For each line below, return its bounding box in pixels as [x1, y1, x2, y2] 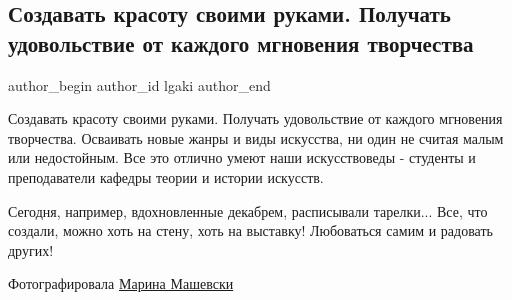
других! [8, 239, 54, 260]
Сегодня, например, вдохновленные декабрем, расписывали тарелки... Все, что [8, 200, 488, 221]
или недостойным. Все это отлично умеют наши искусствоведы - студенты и [8, 147, 476, 168]
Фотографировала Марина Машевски [8, 273, 234, 294]
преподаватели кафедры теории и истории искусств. [8, 166, 324, 187]
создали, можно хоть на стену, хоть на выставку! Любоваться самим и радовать [8, 220, 493, 241]
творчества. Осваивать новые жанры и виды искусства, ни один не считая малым [8, 127, 504, 148]
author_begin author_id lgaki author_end [8, 74, 271, 95]
